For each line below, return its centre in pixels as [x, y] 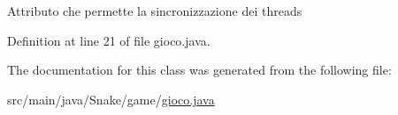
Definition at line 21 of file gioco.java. [109, 40]
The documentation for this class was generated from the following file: [199, 70]
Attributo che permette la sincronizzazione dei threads [155, 11]
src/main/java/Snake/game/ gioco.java [111, 99]
